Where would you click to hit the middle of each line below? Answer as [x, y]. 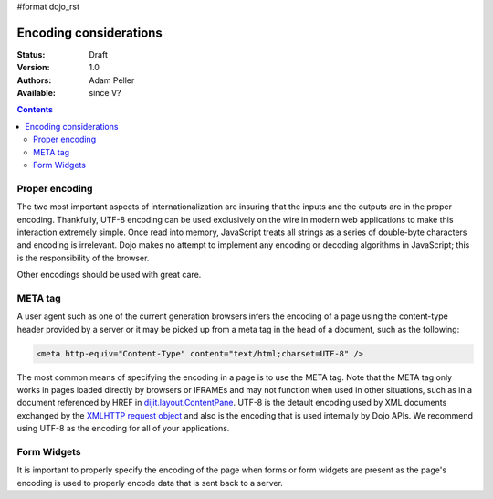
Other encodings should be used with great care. [109, 275]
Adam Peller [112, 80]
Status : [31, 54]
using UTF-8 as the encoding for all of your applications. [123, 429]
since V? [105, 93]
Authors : [34, 80]
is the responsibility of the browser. [83, 258]
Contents [35, 110]
